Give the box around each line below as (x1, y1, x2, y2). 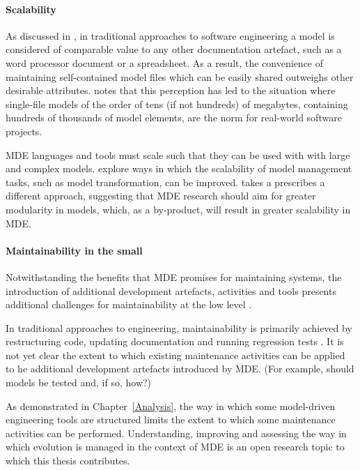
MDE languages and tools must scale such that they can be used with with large (6, 147, 350, 162)
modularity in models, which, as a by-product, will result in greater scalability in (6, 202, 351, 216)
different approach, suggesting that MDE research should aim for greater (6, 188, 316, 203)
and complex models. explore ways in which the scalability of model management (6, 161, 352, 176)
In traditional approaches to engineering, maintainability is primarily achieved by (6, 320, 352, 335)
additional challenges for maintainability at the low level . (6, 297, 252, 312)
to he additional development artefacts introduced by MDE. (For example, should (6, 361, 354, 376)
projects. (6, 123, 42, 138)
